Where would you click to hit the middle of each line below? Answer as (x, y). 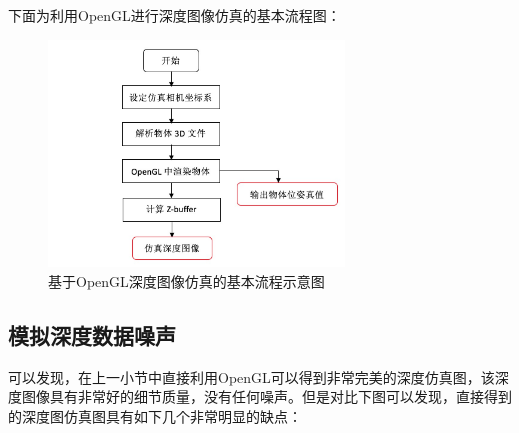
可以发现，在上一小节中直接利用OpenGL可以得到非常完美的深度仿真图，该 (251, 376)
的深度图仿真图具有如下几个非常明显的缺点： (155, 415)
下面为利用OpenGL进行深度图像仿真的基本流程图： (174, 15)
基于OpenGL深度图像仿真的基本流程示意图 (186, 280)
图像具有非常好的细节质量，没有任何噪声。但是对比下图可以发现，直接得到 (266, 396)
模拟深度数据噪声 (92, 334)
